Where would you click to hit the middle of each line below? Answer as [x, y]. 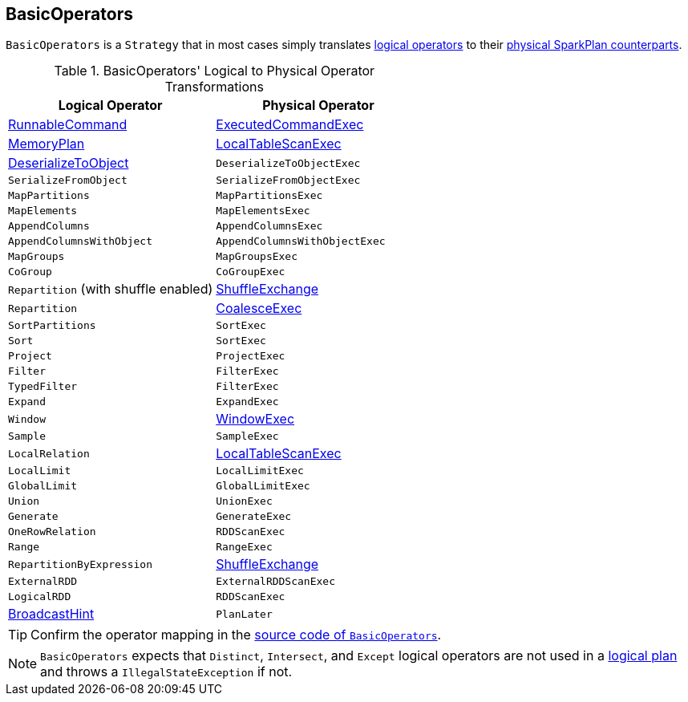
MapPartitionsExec [269, 196]
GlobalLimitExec [263, 486]
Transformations [214, 87]
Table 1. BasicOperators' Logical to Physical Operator [214, 71]
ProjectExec [251, 356]
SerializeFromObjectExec [288, 181]
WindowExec [255, 419]
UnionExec [244, 501]
